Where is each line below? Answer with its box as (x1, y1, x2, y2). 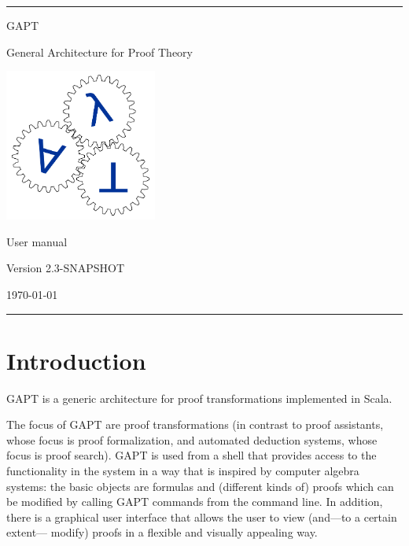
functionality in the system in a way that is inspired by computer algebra (6, 463, 359, 479)
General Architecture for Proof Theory (6, 43, 193, 60)
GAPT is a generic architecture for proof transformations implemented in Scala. (6, 389, 392, 406)
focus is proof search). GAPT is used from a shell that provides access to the (6, 447, 377, 463)
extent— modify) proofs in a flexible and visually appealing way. (6, 524, 318, 540)
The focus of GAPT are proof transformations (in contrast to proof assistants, (6, 416, 384, 433)
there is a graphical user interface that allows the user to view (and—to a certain (6, 508, 397, 525)
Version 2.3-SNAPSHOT (6, 260, 125, 276)
